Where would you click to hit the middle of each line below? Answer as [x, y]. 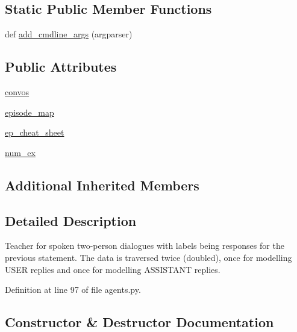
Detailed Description [71, 220]
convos [17, 92]
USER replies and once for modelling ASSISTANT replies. [113, 269]
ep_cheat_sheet [35, 132]
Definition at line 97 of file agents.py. [73, 290]
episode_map [30, 112]
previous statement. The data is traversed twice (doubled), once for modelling [148, 257]
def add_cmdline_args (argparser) [69, 34]
